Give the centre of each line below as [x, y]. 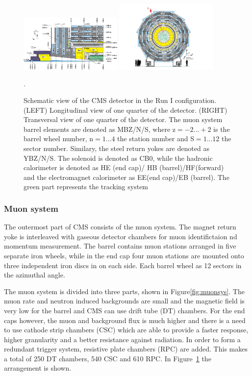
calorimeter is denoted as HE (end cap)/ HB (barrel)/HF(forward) [124, 167]
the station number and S [156, 138]
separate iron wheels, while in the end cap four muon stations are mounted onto [124, 255]
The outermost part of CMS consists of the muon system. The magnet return [120, 227]
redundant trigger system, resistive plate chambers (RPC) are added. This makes [126, 349]
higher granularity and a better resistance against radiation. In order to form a [122, 339]
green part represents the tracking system [86, 187]
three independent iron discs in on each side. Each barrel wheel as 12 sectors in [123, 265]
